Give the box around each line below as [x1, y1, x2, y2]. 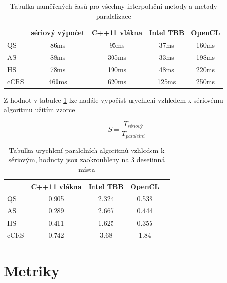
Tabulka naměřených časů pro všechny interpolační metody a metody [10, 1, 217, 11]
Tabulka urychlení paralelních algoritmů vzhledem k [9, 145, 165, 155]
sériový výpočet [31, 27, 85, 38]
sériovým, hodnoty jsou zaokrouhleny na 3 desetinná [8, 154, 165, 165]
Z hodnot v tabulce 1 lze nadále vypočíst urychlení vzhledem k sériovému [4, 94, 223, 105]
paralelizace [96, 10, 131, 20]
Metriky [4, 261, 60, 281]
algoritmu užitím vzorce [4, 104, 75, 114]
